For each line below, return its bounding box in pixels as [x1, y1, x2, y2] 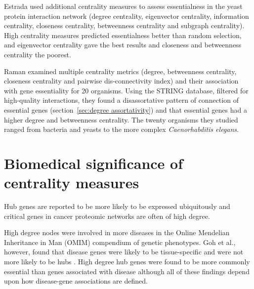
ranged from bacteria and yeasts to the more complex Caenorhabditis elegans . [4, 124, 239, 134]
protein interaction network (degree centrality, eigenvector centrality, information [4, 10, 249, 21]
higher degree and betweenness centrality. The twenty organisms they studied [4, 114, 238, 124]
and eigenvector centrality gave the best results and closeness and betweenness [4, 40, 242, 50]
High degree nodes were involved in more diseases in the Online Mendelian [4, 227, 230, 238]
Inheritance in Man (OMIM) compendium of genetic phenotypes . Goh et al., [4, 237, 236, 247]
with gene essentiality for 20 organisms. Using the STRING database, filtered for [4, 85, 249, 95]
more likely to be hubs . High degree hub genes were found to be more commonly [4, 256, 250, 266]
